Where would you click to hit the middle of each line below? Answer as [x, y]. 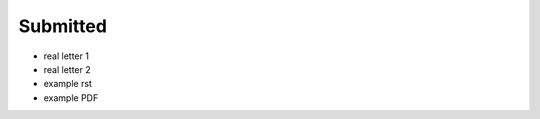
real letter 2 [67, 69]
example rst [67, 84]
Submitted [62, 26]
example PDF [71, 97]
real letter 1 [66, 56]
